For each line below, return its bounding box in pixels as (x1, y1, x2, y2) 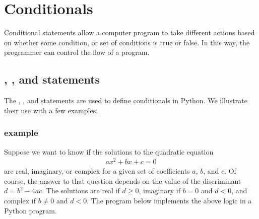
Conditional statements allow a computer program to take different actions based (4, 27, 255, 38)
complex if (4, 195, 36, 205)
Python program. (4, 205, 57, 215)
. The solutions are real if (42, 185, 120, 196)
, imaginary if (139, 185, 180, 196)
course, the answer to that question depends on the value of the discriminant (4, 175, 241, 186)
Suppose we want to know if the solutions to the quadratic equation (4, 146, 214, 157)
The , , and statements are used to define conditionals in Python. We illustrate (4, 95, 247, 106)
